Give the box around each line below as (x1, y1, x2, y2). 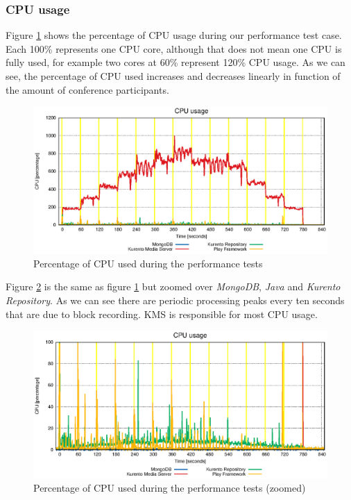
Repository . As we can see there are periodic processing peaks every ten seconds (6, 292, 345, 307)
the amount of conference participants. (6, 82, 169, 97)
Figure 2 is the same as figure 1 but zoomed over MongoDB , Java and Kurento (6, 279, 341, 294)
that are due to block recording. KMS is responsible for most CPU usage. (6, 306, 318, 321)
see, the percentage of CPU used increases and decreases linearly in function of (6, 69, 341, 83)
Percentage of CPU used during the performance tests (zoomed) (33, 481, 306, 495)
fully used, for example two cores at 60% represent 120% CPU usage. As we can (6, 55, 345, 69)
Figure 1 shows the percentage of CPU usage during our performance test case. (6, 28, 342, 42)
